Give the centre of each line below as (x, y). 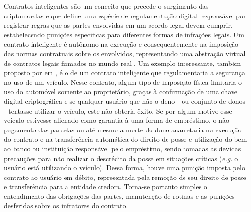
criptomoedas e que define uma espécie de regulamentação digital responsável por (125, 15)
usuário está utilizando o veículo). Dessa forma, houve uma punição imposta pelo (125, 168)
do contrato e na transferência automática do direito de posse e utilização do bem (125, 139)
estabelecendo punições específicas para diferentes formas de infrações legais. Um (124, 34)
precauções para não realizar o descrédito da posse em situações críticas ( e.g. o (121, 158)
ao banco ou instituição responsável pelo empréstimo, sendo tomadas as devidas (123, 148)
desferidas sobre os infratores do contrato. (66, 205)
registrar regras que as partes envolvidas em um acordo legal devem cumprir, (118, 25)
